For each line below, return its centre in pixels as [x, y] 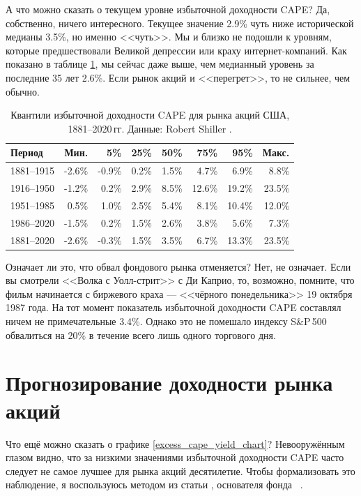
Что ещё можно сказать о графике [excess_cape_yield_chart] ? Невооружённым [175, 443]
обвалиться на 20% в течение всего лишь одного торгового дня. [141, 335]
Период [27, 152]
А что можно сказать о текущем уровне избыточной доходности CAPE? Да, [168, 9]
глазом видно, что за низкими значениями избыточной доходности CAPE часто [175, 457]
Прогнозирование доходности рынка [169, 383]
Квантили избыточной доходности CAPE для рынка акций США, [150, 115]
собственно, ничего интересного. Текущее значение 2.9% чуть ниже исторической [180, 23]
